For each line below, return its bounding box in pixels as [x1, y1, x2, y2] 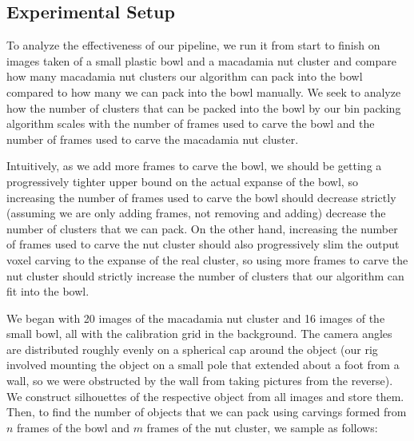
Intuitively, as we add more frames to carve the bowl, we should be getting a [6, 157, 382, 174]
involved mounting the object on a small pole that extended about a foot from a [6, 356, 400, 373]
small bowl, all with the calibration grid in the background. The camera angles [6, 325, 392, 342]
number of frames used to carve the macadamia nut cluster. [6, 130, 299, 147]
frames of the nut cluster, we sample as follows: [146, 419, 378, 435]
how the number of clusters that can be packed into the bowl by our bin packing [6, 99, 401, 116]
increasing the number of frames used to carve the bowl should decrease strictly [6, 189, 396, 205]
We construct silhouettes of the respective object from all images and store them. [6, 387, 404, 404]
